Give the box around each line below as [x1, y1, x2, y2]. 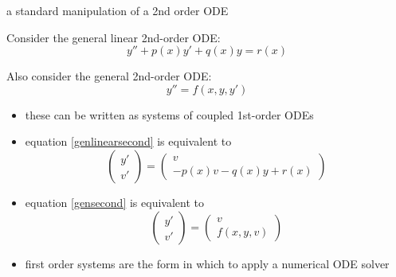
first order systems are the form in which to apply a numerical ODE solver [25, 255, 390, 271]
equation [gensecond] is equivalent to [25, 193, 204, 210]
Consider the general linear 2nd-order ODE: [6, 29, 221, 45]
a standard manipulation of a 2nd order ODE [6, 2, 229, 18]
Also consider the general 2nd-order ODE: [6, 68, 212, 84]
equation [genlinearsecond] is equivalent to [25, 133, 232, 150]
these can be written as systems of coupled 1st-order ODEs [25, 106, 314, 123]
